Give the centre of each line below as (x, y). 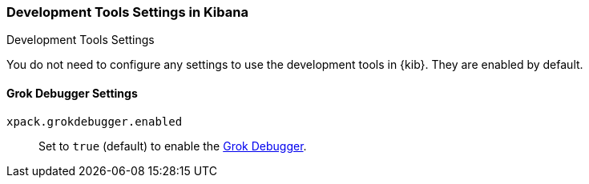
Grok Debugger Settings (72, 93)
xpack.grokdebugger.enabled (95, 121)
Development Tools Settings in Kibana (127, 12)
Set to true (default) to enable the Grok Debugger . (173, 146)
